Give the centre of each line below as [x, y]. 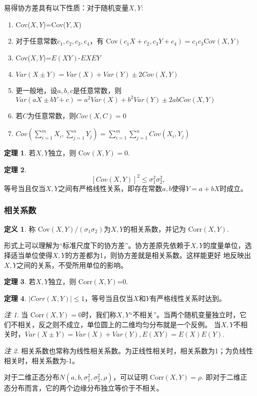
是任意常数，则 [97, 90]
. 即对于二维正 [224, 377]
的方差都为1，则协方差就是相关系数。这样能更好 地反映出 [158, 255]
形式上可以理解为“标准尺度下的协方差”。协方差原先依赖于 [97, 245]
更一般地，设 [36, 90]
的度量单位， [224, 245]
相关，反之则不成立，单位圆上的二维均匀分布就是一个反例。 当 [119, 324]
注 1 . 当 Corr [24, 315]
